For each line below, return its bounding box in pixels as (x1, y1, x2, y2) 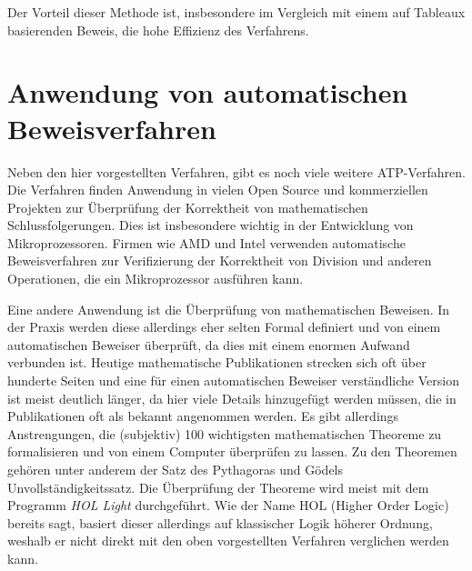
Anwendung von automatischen (7, 74, 408, 111)
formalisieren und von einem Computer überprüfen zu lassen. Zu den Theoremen (7, 442, 457, 461)
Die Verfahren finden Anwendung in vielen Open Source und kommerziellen (7, 180, 428, 199)
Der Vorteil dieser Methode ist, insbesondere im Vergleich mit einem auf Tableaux (7, 3, 466, 21)
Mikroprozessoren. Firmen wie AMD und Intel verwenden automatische (7, 233, 406, 252)
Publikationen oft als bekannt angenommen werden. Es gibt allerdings (7, 406, 399, 426)
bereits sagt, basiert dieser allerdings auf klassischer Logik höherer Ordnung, (7, 513, 433, 532)
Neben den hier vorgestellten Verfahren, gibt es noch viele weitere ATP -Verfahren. (7, 162, 466, 181)
